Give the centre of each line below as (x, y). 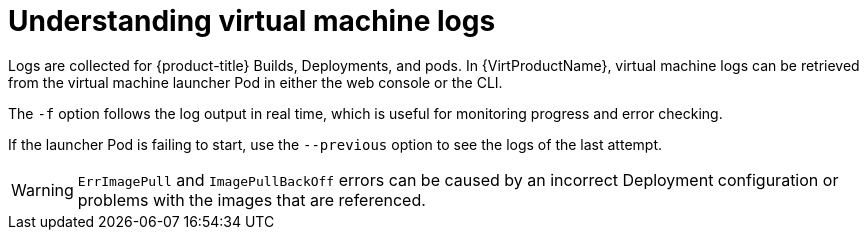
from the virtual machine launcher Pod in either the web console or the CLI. (255, 82)
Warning (42, 189)
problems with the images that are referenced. (251, 199)
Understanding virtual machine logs (252, 21)
